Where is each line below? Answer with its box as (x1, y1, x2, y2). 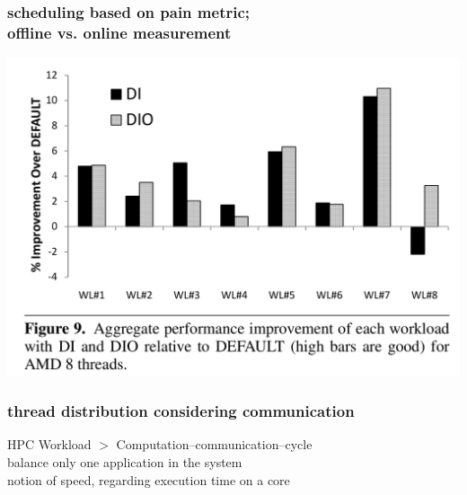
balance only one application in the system (7, 452, 242, 471)
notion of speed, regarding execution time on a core (7, 470, 290, 489)
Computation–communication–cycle (116, 435, 313, 454)
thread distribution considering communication (7, 400, 355, 422)
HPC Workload (7, 435, 92, 454)
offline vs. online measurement (7, 21, 232, 43)
